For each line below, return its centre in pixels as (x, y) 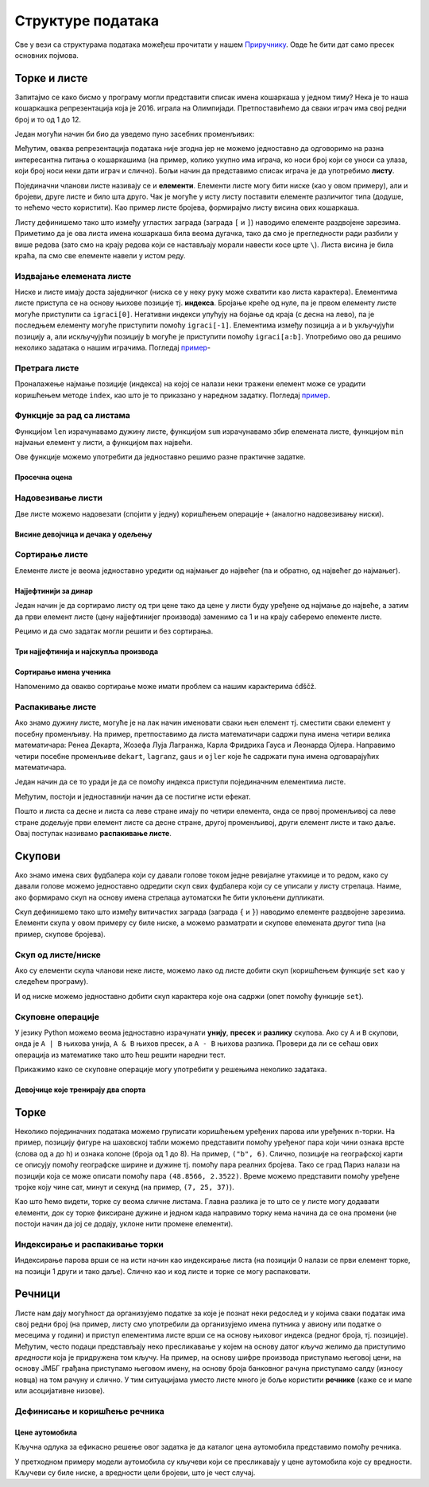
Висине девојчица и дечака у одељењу (83, 534)
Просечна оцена (44, 478)
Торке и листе (51, 78)
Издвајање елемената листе (73, 276)
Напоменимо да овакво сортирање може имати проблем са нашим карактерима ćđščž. (166, 687)
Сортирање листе (52, 555)
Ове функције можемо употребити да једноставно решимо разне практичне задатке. (160, 457)
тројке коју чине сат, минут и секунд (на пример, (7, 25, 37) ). (124, 1187)
